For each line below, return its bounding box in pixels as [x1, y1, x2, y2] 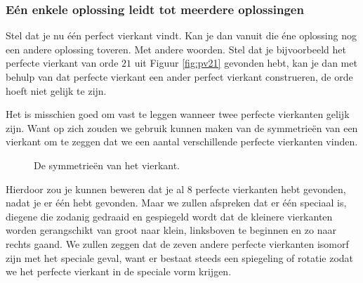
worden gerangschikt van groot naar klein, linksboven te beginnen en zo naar [6, 223, 336, 237]
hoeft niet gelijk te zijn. [6, 83, 107, 98]
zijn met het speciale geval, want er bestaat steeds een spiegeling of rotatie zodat [6, 250, 354, 265]
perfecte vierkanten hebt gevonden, [195, 181, 346, 196]
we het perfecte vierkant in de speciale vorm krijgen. [6, 264, 232, 279]
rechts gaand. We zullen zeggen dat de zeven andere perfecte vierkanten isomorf [6, 236, 349, 251]
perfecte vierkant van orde [6, 55, 119, 70]
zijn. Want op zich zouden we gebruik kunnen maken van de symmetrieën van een [6, 120, 358, 135]
